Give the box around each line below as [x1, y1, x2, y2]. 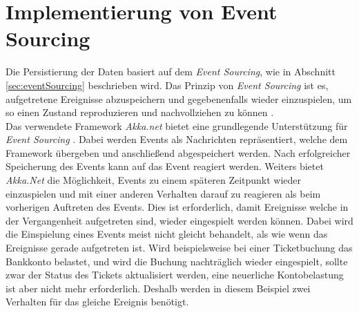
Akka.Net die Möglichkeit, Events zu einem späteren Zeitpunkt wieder [6, 173, 302, 187]
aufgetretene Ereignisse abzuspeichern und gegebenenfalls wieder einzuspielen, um [6, 91, 352, 106]
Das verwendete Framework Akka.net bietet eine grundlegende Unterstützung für [6, 118, 348, 133]
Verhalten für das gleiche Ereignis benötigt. [6, 294, 189, 309]
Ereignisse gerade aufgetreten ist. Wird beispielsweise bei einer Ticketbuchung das [6, 240, 353, 255]
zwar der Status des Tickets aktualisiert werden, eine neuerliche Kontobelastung [6, 267, 344, 282]
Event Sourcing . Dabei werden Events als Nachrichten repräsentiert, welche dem [6, 132, 348, 146]
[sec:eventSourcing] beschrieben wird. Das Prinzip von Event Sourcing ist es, [6, 77, 329, 92]
